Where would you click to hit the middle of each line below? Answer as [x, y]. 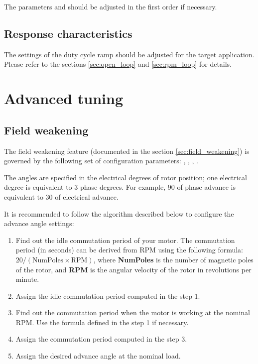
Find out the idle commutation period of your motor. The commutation [125, 240]
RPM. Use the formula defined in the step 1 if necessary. [102, 322]
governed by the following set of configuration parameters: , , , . [101, 161]
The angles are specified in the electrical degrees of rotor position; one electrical [126, 177]
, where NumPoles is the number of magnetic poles [173, 259]
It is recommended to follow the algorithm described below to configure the [119, 213]
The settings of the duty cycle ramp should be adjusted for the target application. [129, 54]
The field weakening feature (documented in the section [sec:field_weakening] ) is [127, 151]
